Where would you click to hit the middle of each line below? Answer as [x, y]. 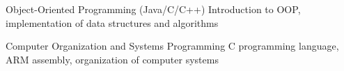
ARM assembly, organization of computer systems [112, 59]
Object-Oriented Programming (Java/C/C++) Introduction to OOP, [153, 9]
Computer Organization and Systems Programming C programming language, [172, 46]
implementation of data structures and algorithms [112, 22]
